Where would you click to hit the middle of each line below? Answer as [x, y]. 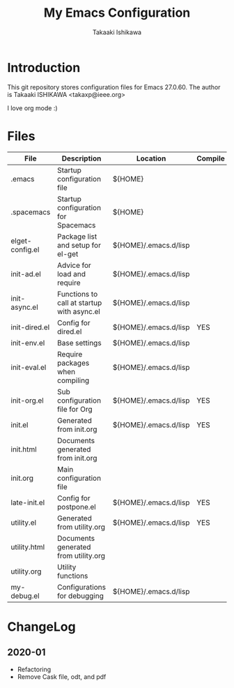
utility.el [24, 523]
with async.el [79, 311]
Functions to [77, 294]
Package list [77, 237]
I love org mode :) [32, 108]
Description [81, 158]
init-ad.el [26, 274]
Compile [210, 158]
